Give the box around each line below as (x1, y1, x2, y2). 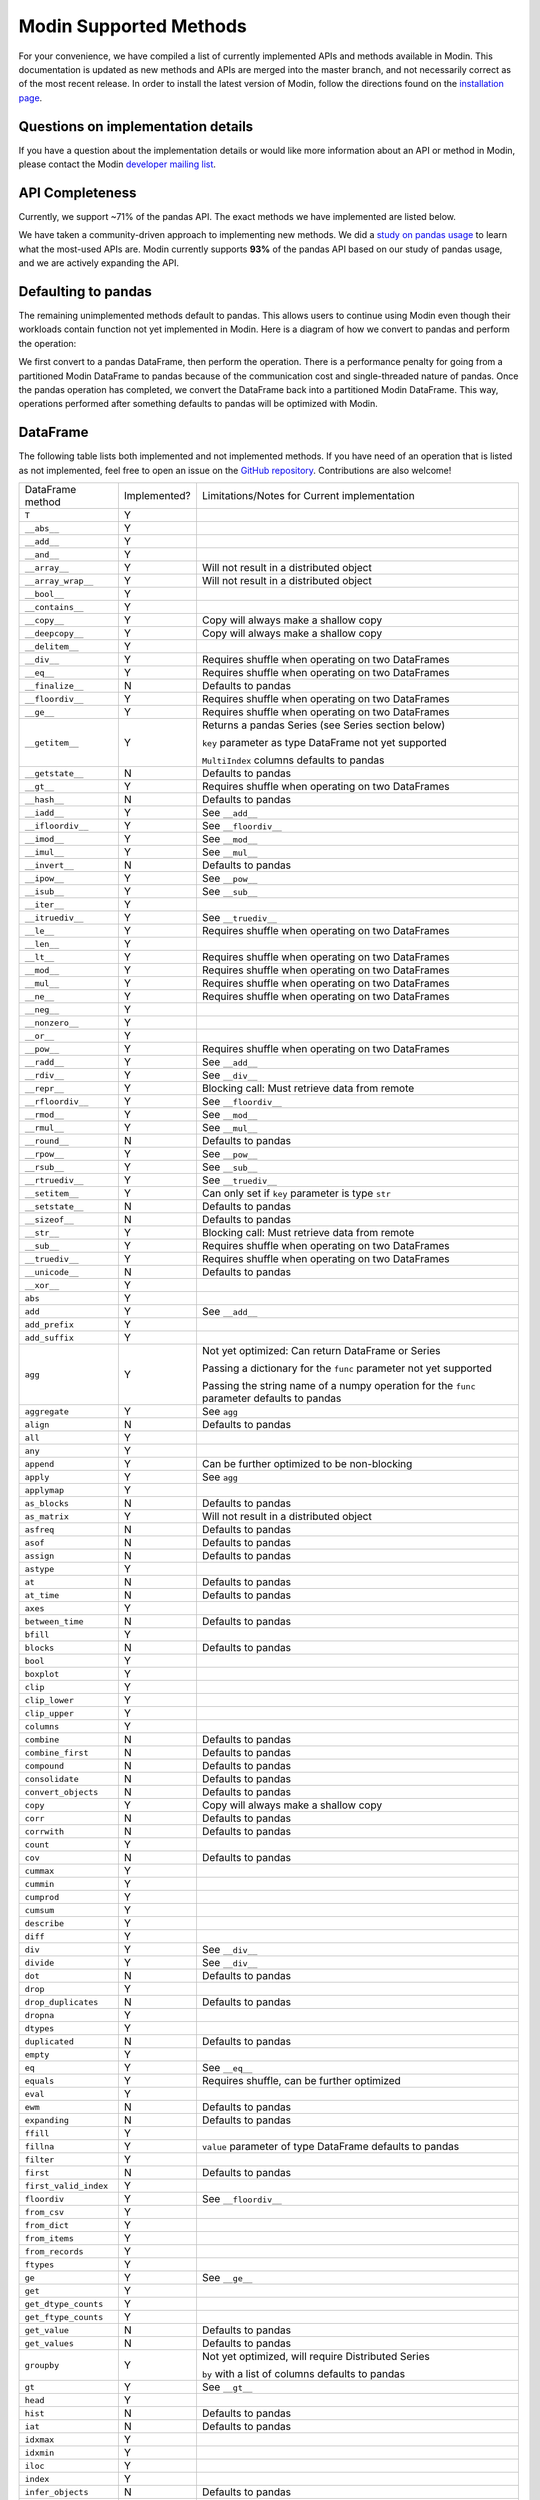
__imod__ (24, 833, 65, 844)
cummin (24, 1878, 55, 1889)
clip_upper (24, 1708, 75, 1719)
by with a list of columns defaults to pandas (201, 2367, 405, 2381)
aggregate (24, 1406, 70, 1417)
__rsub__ (24, 1161, 65, 1172)
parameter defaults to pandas (201, 1391, 342, 1405)
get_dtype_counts (24, 2298, 104, 2309)
